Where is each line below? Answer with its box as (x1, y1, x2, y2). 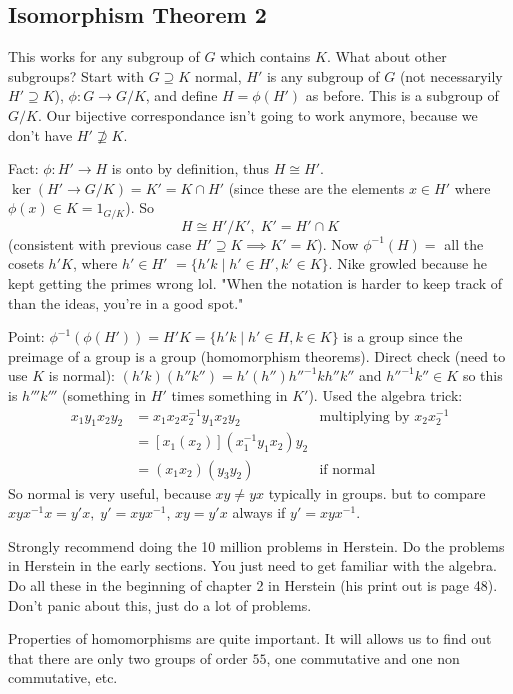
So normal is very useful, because (8, 482, 211, 503)
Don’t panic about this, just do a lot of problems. (8, 594, 312, 615)
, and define (145, 85, 218, 106)
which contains (220, 46, 311, 67)
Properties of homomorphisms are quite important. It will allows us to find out (8, 628, 492, 649)
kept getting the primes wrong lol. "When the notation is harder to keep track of (8, 273, 503, 293)
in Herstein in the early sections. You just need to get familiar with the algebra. (8, 555, 497, 576)
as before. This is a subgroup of (305, 85, 499, 106)
